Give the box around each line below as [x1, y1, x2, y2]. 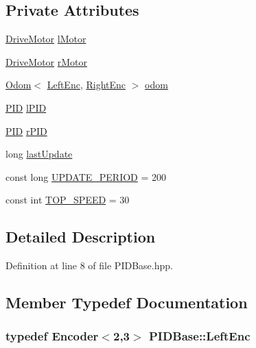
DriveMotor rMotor [5, 54, 88, 69]
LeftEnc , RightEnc [47, 77, 126, 92]
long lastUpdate [5, 147, 73, 161]
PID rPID [5, 123, 47, 138]
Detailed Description [5, 226, 156, 247]
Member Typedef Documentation [5, 292, 248, 313]
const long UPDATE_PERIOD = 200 [5, 169, 167, 184]
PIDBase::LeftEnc [148, 327, 251, 345]
